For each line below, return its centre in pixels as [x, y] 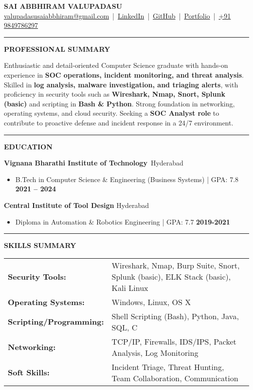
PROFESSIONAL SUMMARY [57, 49]
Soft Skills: [29, 372]
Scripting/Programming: [56, 322]
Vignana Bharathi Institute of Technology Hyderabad [94, 163]
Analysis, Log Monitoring [155, 352]
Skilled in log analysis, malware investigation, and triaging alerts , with [121, 84]
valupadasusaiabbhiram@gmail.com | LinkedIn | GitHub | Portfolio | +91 [117, 15]
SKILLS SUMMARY [40, 245]
